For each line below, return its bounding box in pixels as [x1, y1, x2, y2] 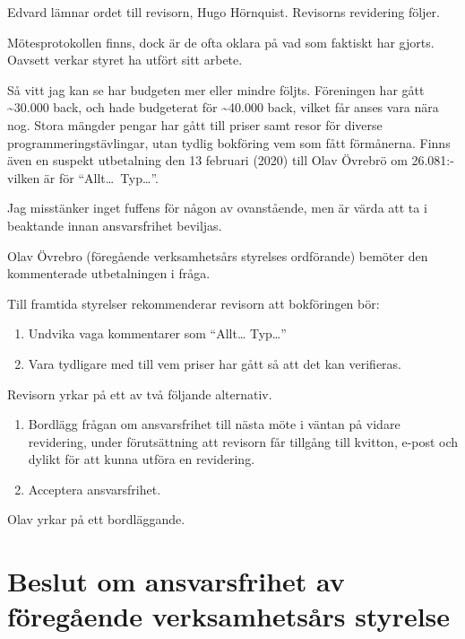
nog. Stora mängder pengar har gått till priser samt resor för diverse [7, 115, 383, 134]
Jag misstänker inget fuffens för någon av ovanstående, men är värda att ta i [7, 198, 427, 217]
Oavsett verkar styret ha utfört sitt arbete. [7, 50, 243, 69]
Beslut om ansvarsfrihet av [7, 563, 345, 600]
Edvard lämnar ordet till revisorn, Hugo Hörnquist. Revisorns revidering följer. [7, 3, 440, 21]
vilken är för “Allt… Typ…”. [7, 168, 159, 187]
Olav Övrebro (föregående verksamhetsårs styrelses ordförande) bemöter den [7, 246, 428, 265]
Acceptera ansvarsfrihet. [28, 479, 161, 498]
